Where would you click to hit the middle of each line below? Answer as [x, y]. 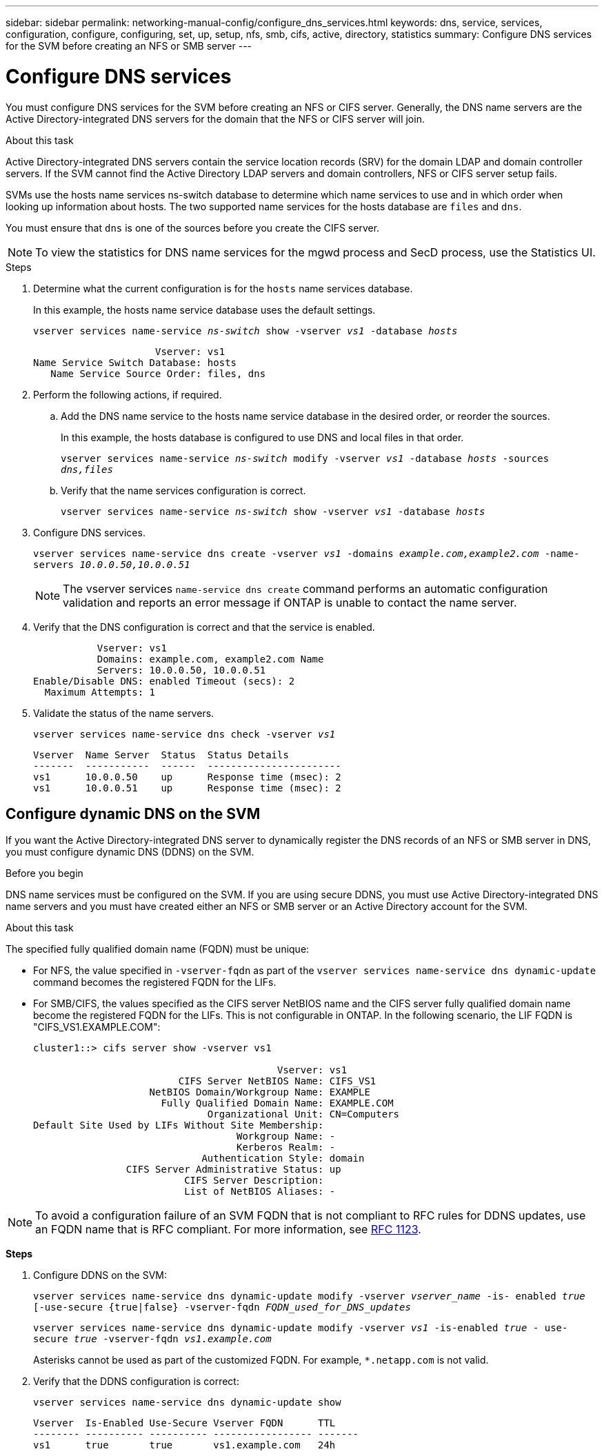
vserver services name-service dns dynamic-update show [187, 1403]
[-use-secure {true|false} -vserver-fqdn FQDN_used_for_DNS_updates [222, 1307]
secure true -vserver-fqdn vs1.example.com [152, 1339]
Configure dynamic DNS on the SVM [133, 813]
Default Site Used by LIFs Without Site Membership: [179, 1125]
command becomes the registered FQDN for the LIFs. [155, 982]
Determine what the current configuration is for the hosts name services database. [223, 288]
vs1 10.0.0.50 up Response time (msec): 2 [187, 777]
